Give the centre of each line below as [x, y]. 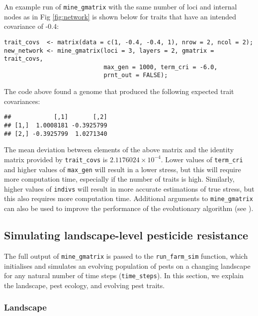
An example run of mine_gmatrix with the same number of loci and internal [121, 6]
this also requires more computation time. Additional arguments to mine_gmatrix [129, 198]
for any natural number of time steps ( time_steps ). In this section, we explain [124, 275]
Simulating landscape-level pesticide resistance [126, 235]
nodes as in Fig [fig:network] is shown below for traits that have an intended [120, 16]
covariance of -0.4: [32, 26]
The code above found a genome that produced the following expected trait [119, 91]
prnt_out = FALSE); [136, 75]
